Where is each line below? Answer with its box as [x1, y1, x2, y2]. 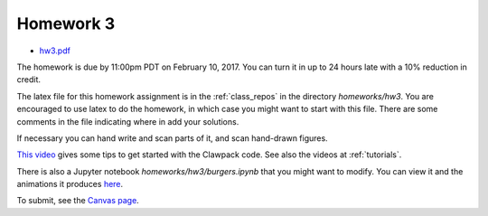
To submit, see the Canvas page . [16, 195, 139, 206]
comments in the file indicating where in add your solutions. [16, 116, 239, 127]
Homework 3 [16, 14, 116, 33]
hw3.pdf [39, 45, 71, 56]
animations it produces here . [16, 179, 124, 190]
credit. [16, 74, 41, 85]
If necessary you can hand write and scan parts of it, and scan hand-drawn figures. [16, 132, 329, 144]
